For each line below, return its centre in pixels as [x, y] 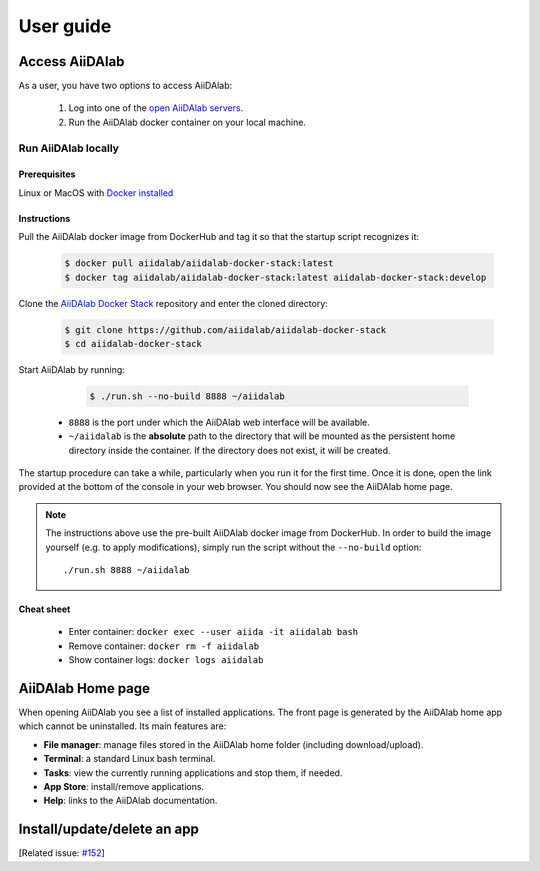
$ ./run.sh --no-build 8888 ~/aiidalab [187, 396]
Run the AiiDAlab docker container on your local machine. [187, 122]
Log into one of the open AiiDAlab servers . [156, 108]
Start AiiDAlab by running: [71, 369]
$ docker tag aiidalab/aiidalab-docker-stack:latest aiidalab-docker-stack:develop [275, 277]
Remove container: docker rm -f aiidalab [164, 646]
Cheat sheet [44, 609]
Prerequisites [47, 174]
